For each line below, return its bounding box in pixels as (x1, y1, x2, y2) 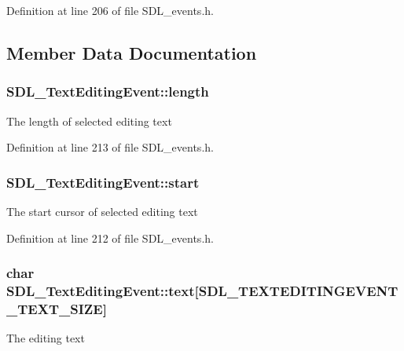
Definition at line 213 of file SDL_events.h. (6, 139, 214, 155)
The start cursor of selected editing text (6, 203, 198, 219)
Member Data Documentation (6, 40, 257, 64)
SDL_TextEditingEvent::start (6, 172, 200, 192)
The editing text (6, 330, 85, 346)
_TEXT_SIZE (6, 298, 103, 318)
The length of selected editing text (6, 112, 172, 129)
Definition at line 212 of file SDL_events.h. (6, 229, 214, 246)
